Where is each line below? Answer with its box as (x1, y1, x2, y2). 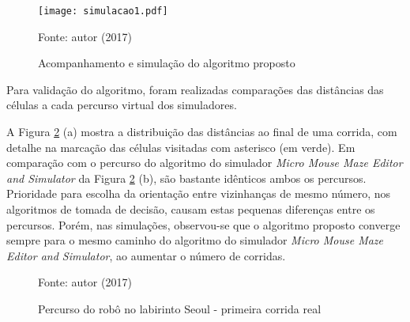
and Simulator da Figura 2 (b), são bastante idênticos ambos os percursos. (6, 169, 367, 186)
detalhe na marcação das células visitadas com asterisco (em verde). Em (6, 138, 355, 155)
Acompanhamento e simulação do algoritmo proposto (38, 55, 295, 71)
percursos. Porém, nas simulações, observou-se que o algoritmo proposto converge (6, 216, 401, 233)
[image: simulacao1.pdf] (38, 6, 168, 17)
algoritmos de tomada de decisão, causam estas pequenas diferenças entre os (6, 201, 375, 217)
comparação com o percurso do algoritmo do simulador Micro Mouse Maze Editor (6, 154, 403, 171)
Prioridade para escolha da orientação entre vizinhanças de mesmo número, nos (6, 185, 391, 202)
